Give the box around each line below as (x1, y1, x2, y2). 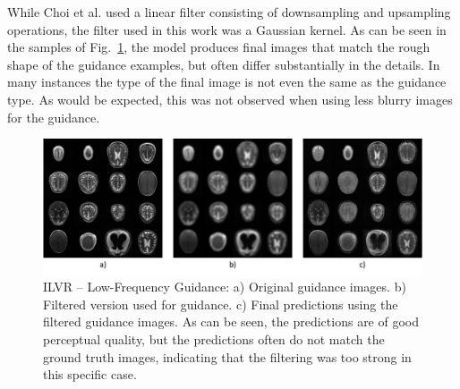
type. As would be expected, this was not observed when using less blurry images (7, 89, 453, 108)
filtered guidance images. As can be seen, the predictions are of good (43, 312, 420, 331)
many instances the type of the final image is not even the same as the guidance (7, 72, 447, 91)
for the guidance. (7, 107, 100, 126)
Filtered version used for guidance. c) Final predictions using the (43, 294, 398, 313)
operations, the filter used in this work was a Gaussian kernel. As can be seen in (7, 20, 447, 38)
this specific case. (43, 365, 137, 384)
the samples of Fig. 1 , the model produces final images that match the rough (7, 38, 430, 56)
